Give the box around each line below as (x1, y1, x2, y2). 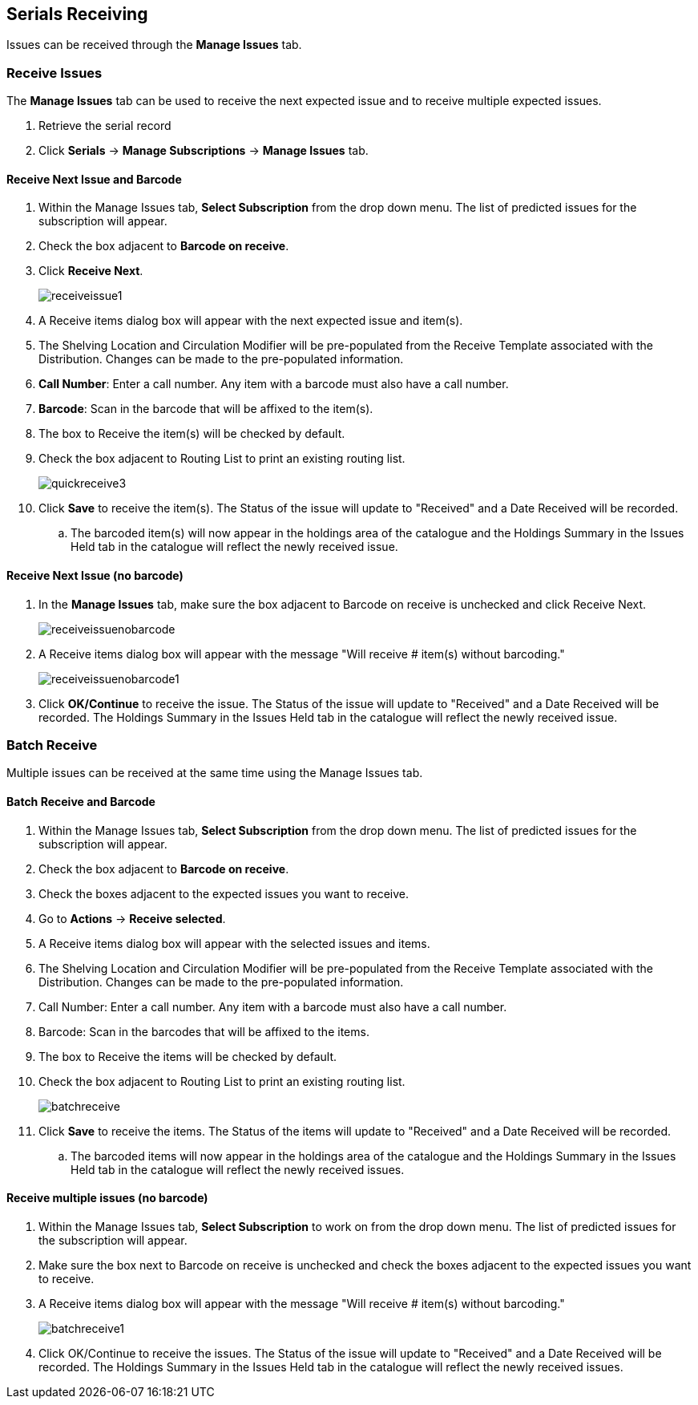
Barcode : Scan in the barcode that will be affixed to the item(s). (38, 402, 373, 416)
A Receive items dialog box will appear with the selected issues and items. (38, 936, 430, 950)
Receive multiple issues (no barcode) (6, 1191, 208, 1205)
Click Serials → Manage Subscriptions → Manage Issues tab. (38, 144, 369, 158)
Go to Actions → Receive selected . (38, 911, 226, 925)
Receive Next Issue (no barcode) (6, 569, 184, 582)
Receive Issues (6, 64, 103, 81)
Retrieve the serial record (38, 119, 171, 133)
